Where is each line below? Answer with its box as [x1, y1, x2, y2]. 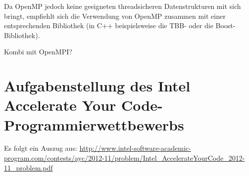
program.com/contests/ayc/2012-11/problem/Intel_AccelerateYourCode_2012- [4, 153, 245, 163]
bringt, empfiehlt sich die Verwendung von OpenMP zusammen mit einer [4, 10, 226, 21]
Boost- [215, 20, 236, 31]
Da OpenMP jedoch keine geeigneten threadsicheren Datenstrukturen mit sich [4, 1, 241, 11]
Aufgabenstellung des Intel [4, 76, 191, 96]
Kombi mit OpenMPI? [4, 46, 72, 57]
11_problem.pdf [4, 162, 53, 173]
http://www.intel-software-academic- [79, 143, 191, 153]
